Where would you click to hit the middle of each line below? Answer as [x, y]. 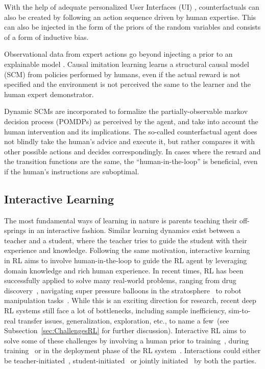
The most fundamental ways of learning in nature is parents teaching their [121, 220]
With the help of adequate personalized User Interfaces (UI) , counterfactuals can [132, 7]
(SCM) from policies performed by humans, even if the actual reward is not [122, 74]
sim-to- [239, 310]
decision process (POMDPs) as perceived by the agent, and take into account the [131, 121]
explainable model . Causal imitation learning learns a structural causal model [127, 64]
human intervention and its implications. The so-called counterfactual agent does [131, 131]
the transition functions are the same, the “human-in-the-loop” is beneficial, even [131, 161]
